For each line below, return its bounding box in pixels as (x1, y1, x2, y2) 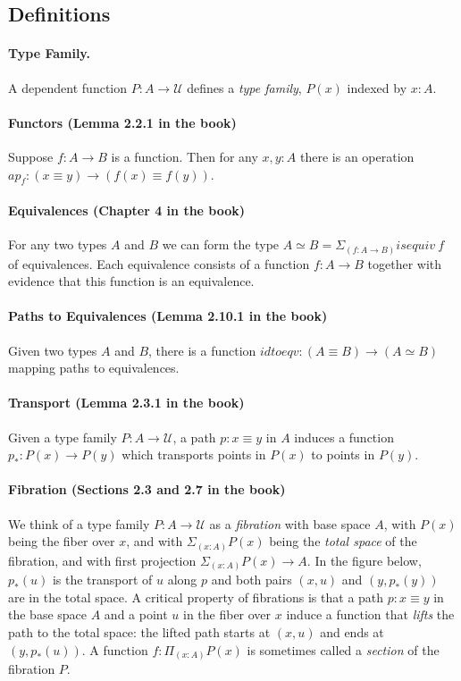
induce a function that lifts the (286, 605, 455, 624)
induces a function (294, 427, 394, 446)
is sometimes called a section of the (247, 640, 440, 659)
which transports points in (122, 445, 266, 464)
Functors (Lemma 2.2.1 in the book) (8, 113, 237, 131)
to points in (311, 445, 375, 464)
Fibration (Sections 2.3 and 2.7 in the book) (8, 480, 286, 499)
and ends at (320, 623, 384, 642)
